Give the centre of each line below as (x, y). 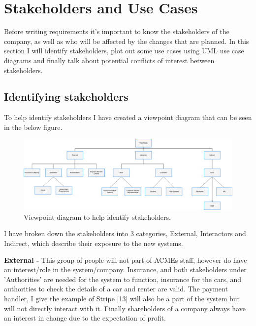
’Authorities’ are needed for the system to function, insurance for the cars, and (123, 279)
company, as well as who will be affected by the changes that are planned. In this (127, 41)
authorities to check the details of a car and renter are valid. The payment (116, 289)
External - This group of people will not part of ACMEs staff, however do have (126, 260)
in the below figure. (33, 127)
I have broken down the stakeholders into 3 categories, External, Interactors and (125, 233)
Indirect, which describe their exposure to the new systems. (94, 243)
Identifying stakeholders (66, 97)
